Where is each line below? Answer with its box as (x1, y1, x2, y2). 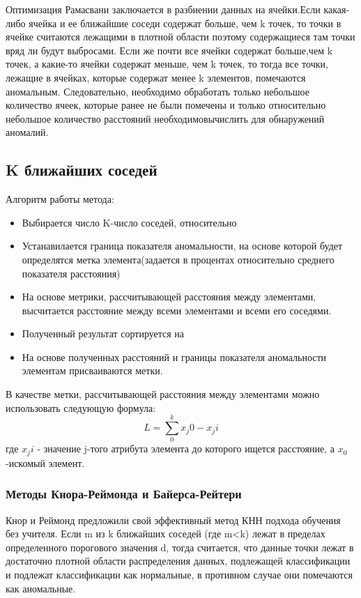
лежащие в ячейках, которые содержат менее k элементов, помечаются (6, 70, 306, 84)
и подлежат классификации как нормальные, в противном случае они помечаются (6, 567, 353, 582)
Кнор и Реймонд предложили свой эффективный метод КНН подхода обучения (6, 512, 341, 527)
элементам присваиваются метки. (22, 363, 163, 378)
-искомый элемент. (6, 455, 85, 470)
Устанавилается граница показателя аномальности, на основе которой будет (22, 238, 343, 253)
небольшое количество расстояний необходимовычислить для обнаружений (6, 111, 325, 125)
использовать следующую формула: (6, 400, 156, 415)
